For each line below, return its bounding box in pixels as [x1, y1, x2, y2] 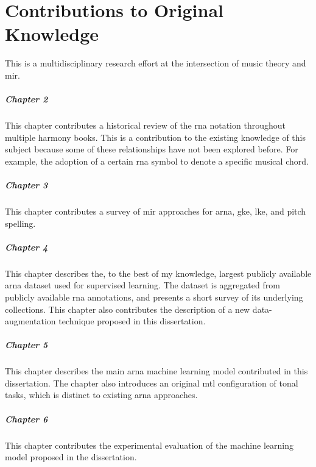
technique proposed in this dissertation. [58, 315, 206, 327]
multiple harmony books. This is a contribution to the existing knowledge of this [5, 130, 306, 143]
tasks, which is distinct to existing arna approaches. [5, 388, 198, 401]
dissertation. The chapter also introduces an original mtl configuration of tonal [5, 376, 298, 389]
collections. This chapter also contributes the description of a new [5, 302, 250, 315]
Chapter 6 [5, 412, 48, 425]
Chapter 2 [5, 93, 48, 105]
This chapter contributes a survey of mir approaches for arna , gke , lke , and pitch [5, 205, 306, 217]
